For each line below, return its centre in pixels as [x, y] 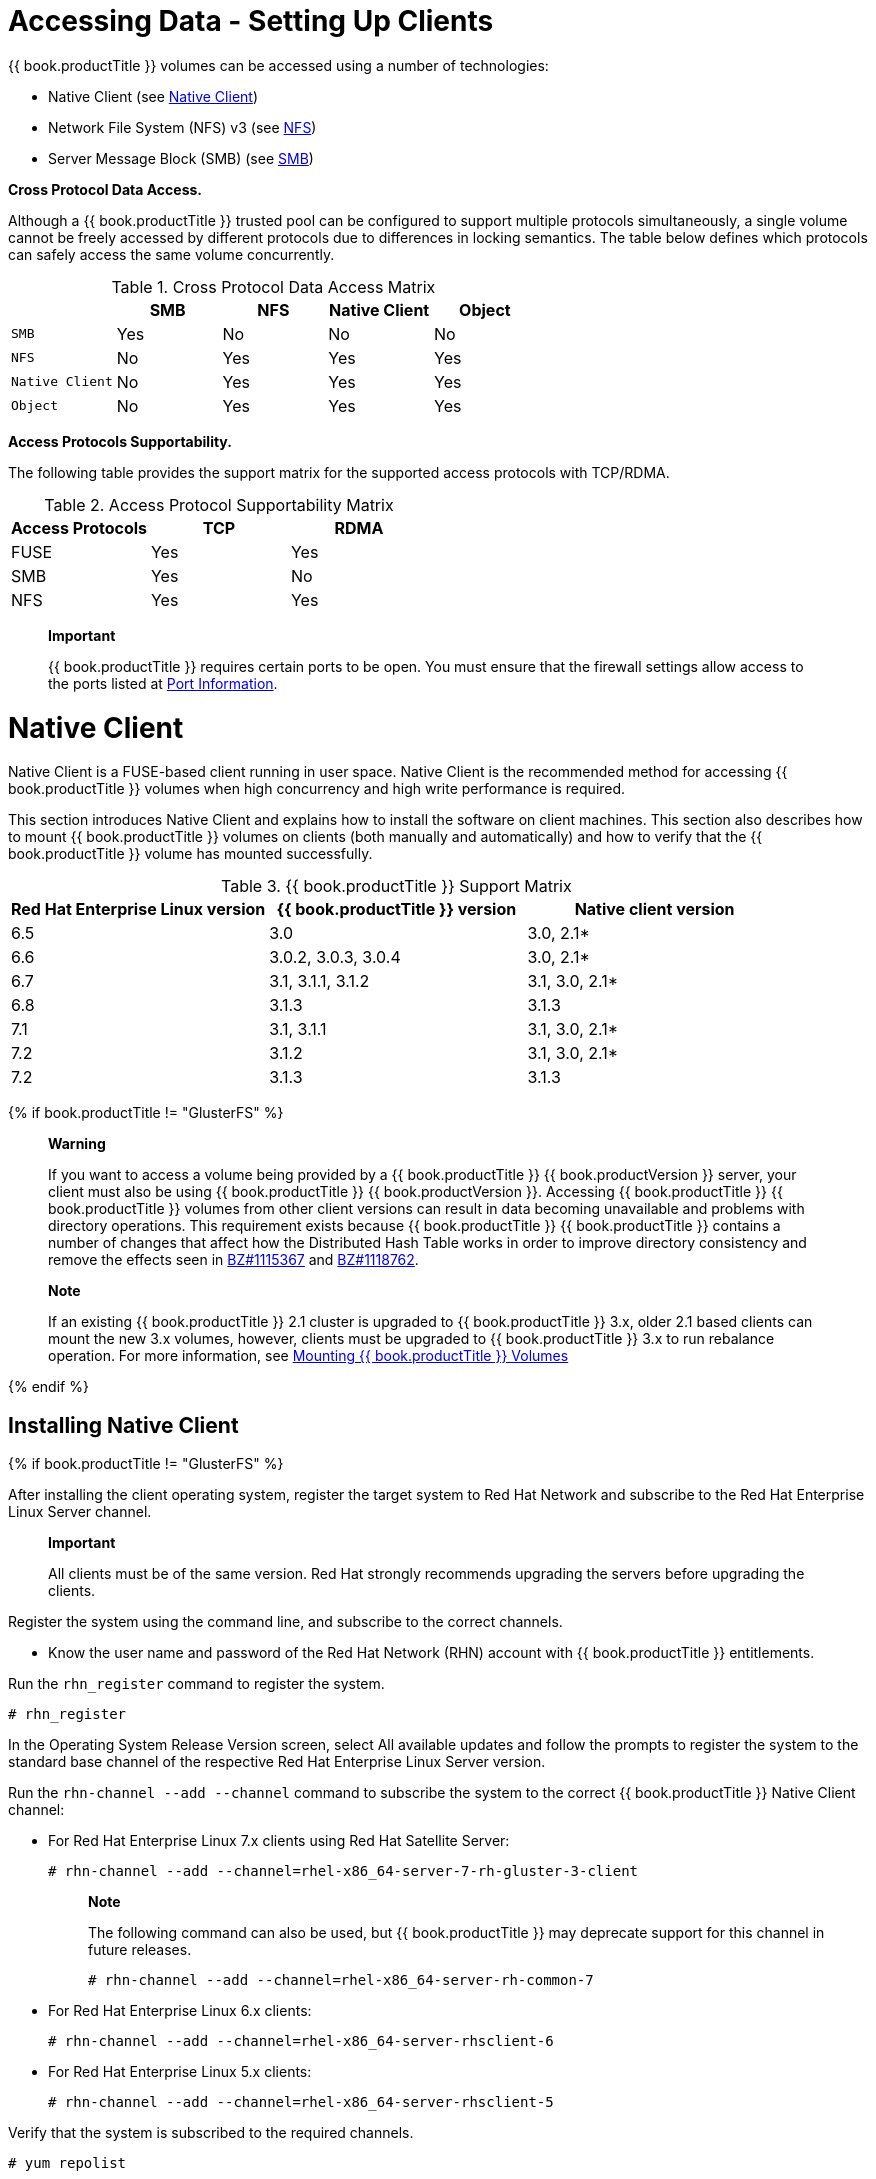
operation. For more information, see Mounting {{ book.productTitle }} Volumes [308, 1356]
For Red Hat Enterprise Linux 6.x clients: [180, 2011]
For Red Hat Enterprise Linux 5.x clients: [180, 2072]
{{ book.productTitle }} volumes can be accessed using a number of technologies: [278, 65]
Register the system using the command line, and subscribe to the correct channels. [285, 1622]
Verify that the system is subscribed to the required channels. [211, 2133]
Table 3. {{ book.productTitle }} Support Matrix [396, 886]
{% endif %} [48, 1387]
